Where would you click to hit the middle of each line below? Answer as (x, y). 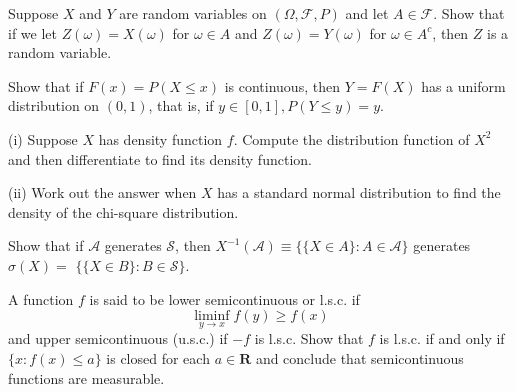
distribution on (54, 105)
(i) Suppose (43, 138)
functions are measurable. (86, 377)
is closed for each (158, 357)
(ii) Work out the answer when (102, 192)
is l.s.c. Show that (309, 338)
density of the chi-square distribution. (123, 211)
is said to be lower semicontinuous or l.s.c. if (224, 298)
